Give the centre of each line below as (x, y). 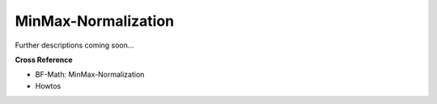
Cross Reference (44, 60)
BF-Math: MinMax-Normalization (90, 75)
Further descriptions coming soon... (74, 45)
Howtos (48, 85)
